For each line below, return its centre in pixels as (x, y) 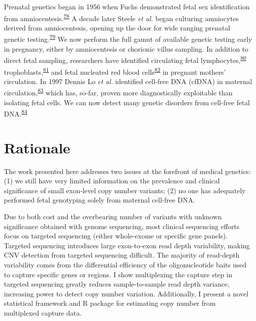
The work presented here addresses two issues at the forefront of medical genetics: (128, 171)
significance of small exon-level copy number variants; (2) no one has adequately (125, 190)
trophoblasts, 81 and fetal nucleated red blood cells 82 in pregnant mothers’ (115, 71)
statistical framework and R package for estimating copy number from (110, 303)
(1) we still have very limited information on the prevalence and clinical (112, 181)
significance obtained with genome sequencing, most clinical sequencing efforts (122, 226)
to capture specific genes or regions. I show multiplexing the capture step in (118, 274)
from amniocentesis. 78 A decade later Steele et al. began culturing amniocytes (121, 17)
